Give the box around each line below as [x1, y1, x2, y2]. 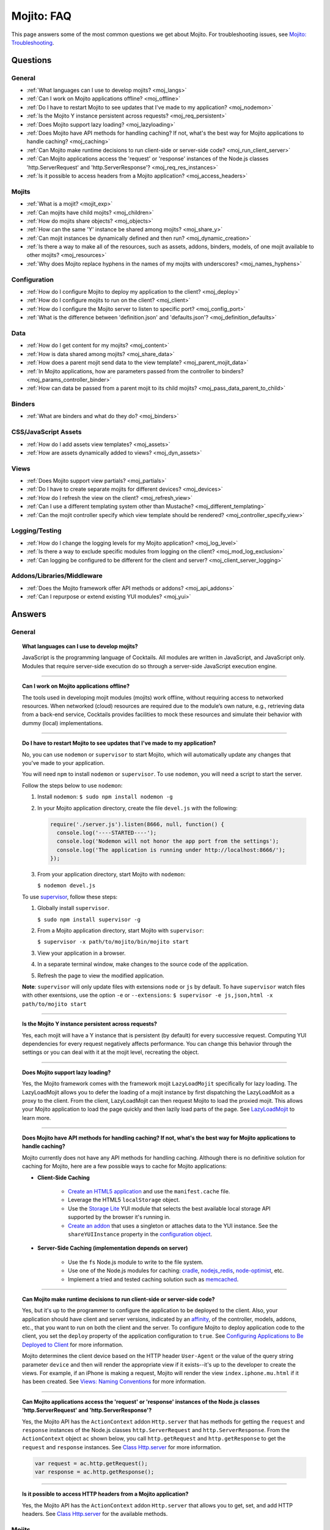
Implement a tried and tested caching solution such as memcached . [68, 1275, 239, 1283]
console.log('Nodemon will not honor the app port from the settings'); [56, 838, 279, 845]
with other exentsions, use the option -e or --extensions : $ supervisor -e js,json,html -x [22, 991, 273, 999]
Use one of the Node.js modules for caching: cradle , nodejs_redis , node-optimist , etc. [68, 1267, 284, 1274]
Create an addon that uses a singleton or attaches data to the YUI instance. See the [68, 1222, 278, 1230]
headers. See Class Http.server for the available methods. [22, 1510, 168, 1517]
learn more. [22, 1114, 51, 1121]
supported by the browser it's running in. [68, 1214, 171, 1221]
